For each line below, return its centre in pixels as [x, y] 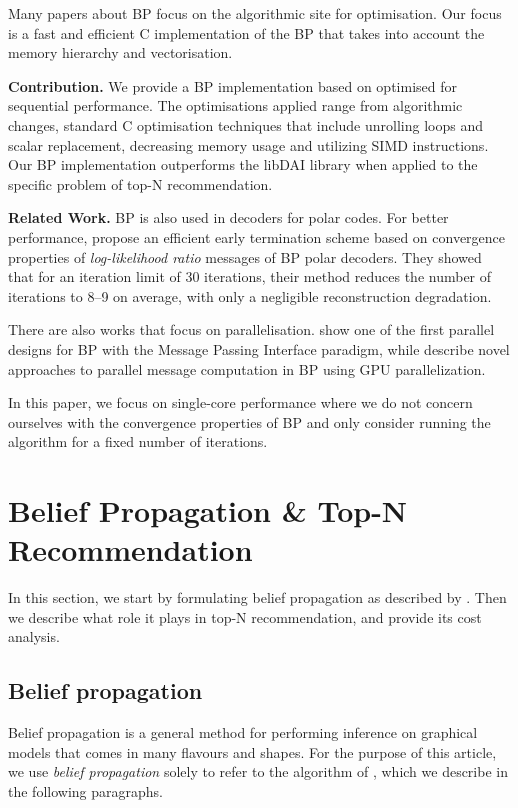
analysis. [34, 636]
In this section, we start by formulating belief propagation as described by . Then [257, 597]
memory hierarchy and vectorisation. [120, 52]
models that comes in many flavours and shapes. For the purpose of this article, [252, 751]
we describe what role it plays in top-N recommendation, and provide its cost [245, 616]
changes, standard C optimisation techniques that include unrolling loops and [245, 124]
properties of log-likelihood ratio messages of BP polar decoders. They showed [245, 256]
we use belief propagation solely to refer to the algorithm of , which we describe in [258, 771]
